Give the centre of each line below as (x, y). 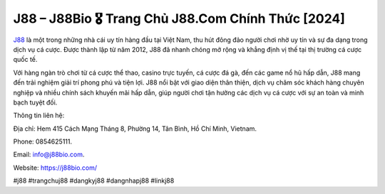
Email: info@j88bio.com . (49, 155)
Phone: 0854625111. (43, 141)
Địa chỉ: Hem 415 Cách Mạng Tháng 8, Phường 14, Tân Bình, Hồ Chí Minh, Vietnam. (135, 129)
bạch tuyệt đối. (35, 102)
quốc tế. (25, 60)
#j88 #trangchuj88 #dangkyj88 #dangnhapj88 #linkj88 (94, 180)
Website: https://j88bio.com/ (55, 168)
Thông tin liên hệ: (39, 115)
